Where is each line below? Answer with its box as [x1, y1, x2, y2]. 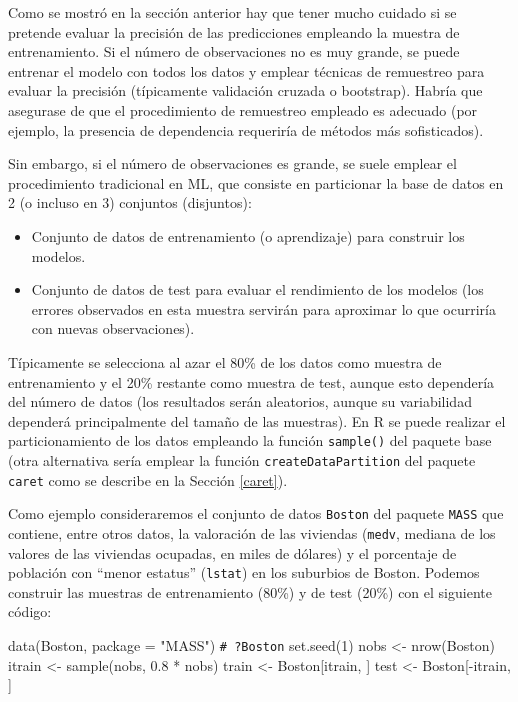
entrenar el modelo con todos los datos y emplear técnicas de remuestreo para [8, 60, 485, 81]
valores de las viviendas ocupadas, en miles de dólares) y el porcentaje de [8, 542, 457, 563]
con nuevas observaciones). [31, 318, 195, 339]
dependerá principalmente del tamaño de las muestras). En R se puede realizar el [8, 410, 506, 431]
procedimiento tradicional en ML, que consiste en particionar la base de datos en [8, 172, 504, 193]
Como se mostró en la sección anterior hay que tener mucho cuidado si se [8, 2, 457, 22]
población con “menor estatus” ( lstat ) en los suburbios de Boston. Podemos [8, 562, 480, 583]
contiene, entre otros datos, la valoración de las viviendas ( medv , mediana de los [8, 522, 496, 543]
